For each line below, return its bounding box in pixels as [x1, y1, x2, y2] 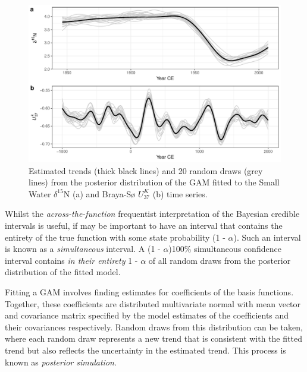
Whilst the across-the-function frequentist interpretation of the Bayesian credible [5, 207, 300, 220]
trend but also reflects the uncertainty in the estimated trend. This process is [5, 343, 286, 356]
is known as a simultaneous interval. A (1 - [5, 242, 161, 255]
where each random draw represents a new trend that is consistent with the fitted [5, 332, 302, 345]
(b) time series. [152, 187, 208, 200]
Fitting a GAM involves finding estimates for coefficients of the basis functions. [5, 285, 294, 298]
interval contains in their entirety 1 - [5, 254, 138, 266]
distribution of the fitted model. [5, 266, 121, 278]
